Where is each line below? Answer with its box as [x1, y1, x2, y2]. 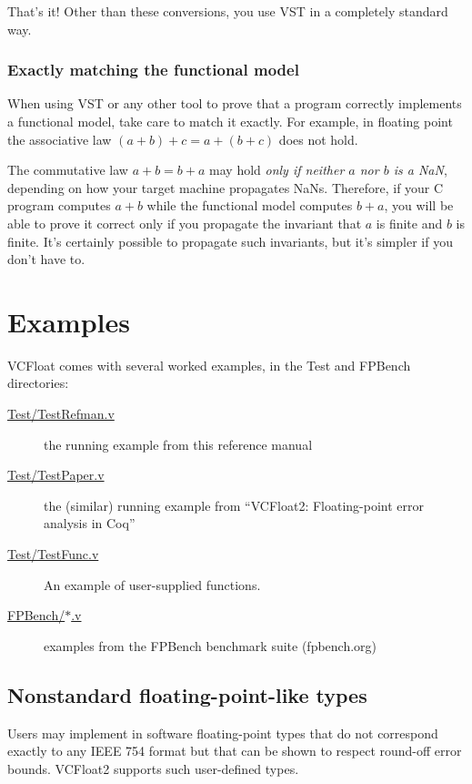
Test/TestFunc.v [7, 545, 99, 564]
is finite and [376, 213, 443, 232]
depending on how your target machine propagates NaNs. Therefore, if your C [7, 178, 444, 197]
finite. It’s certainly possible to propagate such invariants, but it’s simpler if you [7, 231, 453, 250]
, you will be [384, 196, 454, 215]
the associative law [7, 129, 112, 148]
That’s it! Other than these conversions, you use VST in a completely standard [7, 2, 448, 20]
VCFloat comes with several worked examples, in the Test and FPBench [7, 355, 411, 374]
